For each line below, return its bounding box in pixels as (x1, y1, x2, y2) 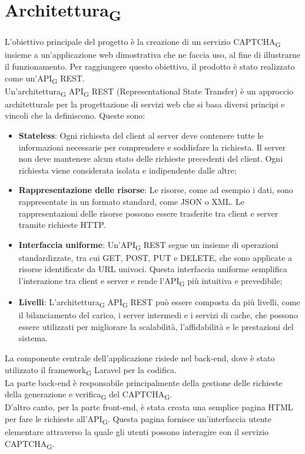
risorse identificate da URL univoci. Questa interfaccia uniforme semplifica (18, 263, 287, 275)
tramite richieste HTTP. (18, 218, 106, 231)
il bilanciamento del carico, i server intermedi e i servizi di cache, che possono (18, 309, 298, 321)
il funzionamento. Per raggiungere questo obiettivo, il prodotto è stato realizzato (5, 60, 295, 72)
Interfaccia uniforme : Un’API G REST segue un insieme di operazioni (18, 238, 279, 252)
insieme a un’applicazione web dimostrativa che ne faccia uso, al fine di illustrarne (5, 48, 301, 61)
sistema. (18, 332, 48, 344)
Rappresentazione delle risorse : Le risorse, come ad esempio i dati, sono (18, 184, 293, 196)
